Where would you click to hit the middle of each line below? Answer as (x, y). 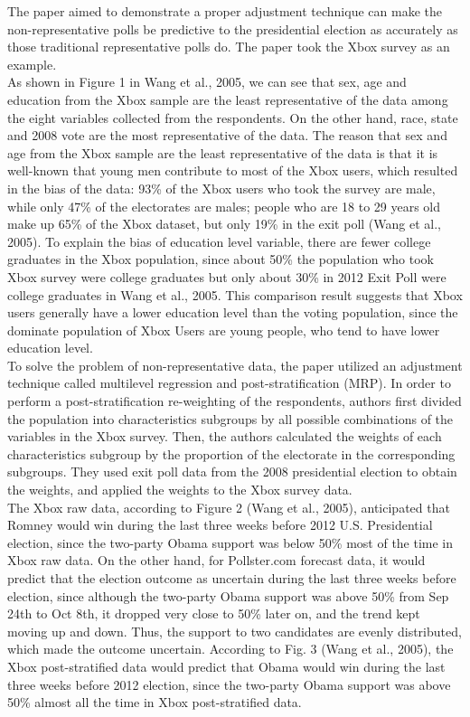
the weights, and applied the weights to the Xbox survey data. (180, 490)
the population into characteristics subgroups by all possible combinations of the (230, 418)
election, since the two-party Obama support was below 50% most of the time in (230, 542)
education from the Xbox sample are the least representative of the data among (228, 99)
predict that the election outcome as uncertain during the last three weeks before (232, 578)
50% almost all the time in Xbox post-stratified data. (155, 702)
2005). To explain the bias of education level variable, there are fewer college (219, 241)
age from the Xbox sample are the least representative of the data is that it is (223, 152)
